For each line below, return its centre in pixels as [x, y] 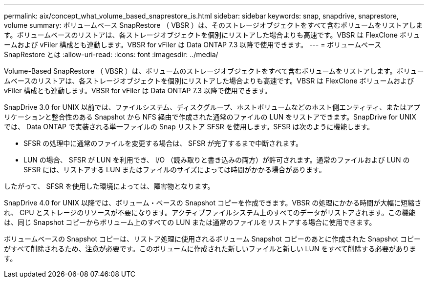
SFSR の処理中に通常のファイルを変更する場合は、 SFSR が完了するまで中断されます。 [163, 143]
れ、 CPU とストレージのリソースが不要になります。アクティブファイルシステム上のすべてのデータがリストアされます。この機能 [210, 212]
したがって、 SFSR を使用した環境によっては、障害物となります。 [109, 186]
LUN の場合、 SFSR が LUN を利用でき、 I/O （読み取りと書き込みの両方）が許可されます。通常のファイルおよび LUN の [217, 160]
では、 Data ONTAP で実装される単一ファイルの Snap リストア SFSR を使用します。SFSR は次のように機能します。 [189, 127]
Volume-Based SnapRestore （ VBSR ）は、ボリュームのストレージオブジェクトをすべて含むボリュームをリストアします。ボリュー [214, 71]
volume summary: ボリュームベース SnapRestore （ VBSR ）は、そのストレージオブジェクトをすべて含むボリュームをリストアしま [213, 25]
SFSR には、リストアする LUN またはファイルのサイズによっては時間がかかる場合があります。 [175, 170]
